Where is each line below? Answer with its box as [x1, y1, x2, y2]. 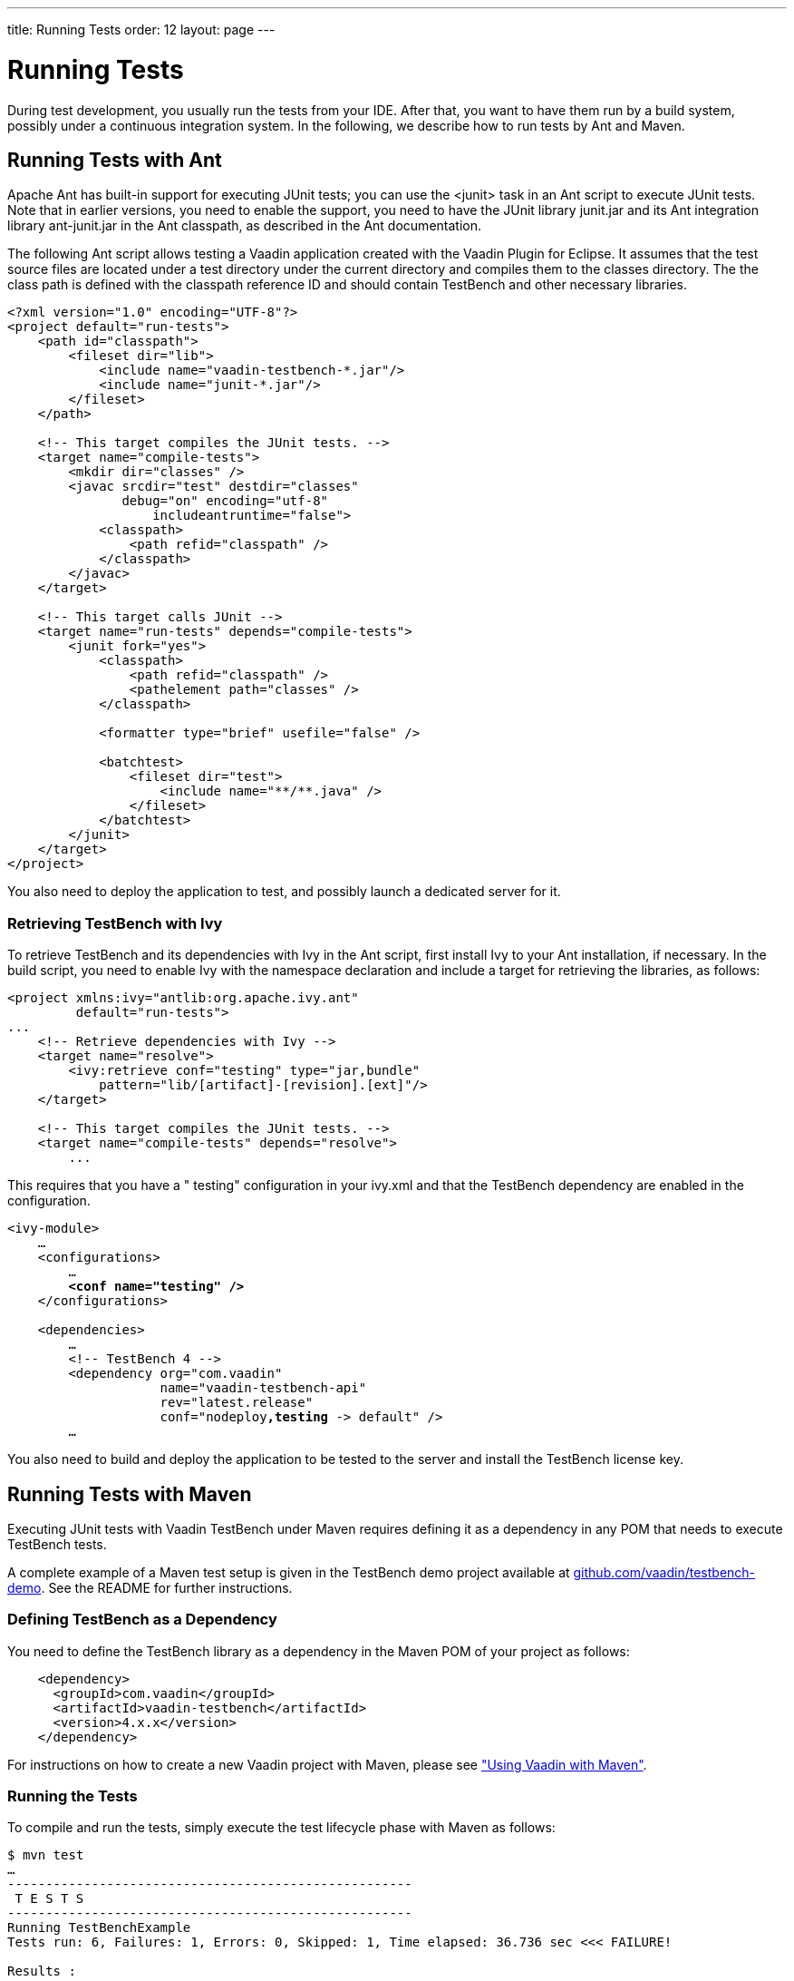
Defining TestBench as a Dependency [7, 1610, 277, 1629]
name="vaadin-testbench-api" [160, 1381, 367, 1396]
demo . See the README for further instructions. [7, 1579, 293, 1596]
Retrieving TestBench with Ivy [7, 913, 223, 932]
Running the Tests [7, 1787, 138, 1806]
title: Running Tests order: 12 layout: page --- [7, 22, 276, 37]
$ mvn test [7, 1848, 84, 1863]
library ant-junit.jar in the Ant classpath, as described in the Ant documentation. [7, 218, 481, 234]
